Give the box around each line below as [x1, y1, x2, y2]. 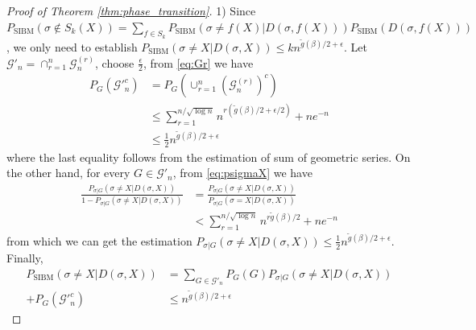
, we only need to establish [6, 38, 138, 55]
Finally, [6, 250, 43, 266]
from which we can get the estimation [6, 232, 192, 249]
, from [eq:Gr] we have [143, 54, 254, 71]
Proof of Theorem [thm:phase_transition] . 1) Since [6, 2, 256, 19]
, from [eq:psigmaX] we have [172, 164, 313, 181]
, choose [95, 54, 135, 71]
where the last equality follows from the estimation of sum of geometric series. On [6, 148, 411, 165]
